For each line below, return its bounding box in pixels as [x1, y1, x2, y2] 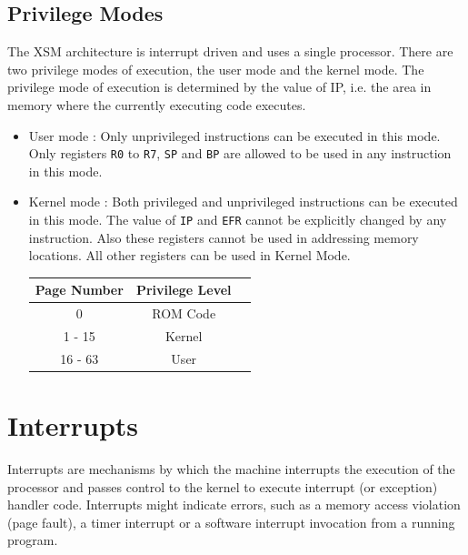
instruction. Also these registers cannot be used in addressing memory [28, 227, 419, 247]
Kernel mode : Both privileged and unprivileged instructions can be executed [28, 192, 458, 211]
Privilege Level [135, 280, 232, 299]
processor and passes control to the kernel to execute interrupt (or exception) [7, 477, 438, 496]
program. [7, 530, 58, 550]
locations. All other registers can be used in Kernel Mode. [28, 246, 351, 265]
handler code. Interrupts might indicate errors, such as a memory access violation [7, 495, 461, 514]
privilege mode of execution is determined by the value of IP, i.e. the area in [7, 77, 432, 96]
